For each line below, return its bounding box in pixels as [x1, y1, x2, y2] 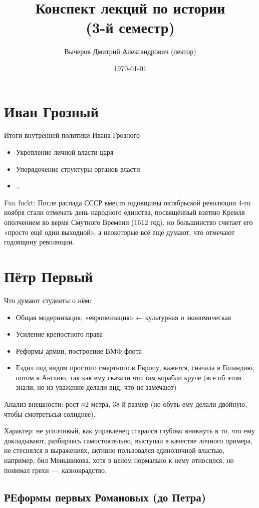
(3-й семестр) [86, 17, 175, 38]
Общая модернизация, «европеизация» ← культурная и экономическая [16, 312, 231, 322]
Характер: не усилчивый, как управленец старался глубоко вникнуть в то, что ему [4, 425, 255, 436]
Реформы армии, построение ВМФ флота [16, 345, 142, 356]
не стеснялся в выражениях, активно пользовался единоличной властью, [4, 445, 225, 455]
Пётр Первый [4, 266, 93, 286]
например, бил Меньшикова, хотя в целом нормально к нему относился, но [4, 455, 234, 465]
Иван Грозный [4, 101, 99, 121]
